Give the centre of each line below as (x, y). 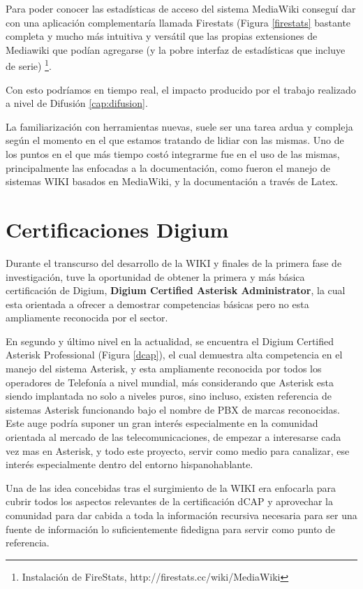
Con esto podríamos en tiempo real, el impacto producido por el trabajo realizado (181, 89)
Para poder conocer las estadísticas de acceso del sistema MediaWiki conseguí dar (181, 8)
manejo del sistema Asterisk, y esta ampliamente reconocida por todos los (164, 369)
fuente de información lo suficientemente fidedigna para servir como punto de (171, 529)
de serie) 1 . (29, 65)
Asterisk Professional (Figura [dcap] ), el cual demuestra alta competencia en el (174, 355)
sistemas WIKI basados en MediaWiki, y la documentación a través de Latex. (172, 181)
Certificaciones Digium (117, 229)
